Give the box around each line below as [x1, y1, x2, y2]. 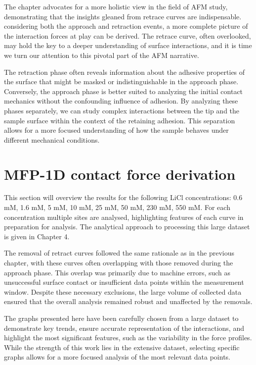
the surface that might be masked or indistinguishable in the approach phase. [4, 76, 239, 87]
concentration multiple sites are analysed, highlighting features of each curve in [4, 211, 244, 222]
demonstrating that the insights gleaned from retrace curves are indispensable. [4, 11, 242, 21]
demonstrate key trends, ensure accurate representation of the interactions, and [4, 322, 244, 333]
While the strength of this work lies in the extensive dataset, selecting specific [4, 342, 240, 352]
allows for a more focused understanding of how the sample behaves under [4, 125, 229, 135]
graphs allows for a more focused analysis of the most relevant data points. [4, 352, 231, 362]
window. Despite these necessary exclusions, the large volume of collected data [4, 286, 242, 297]
